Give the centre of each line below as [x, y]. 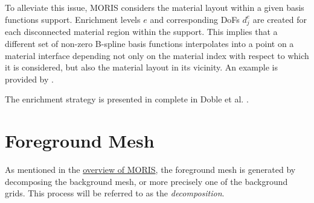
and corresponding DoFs [195, 19]
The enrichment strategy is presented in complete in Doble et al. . [127, 99]
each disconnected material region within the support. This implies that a [141, 32]
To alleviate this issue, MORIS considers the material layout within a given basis [155, 7]
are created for [280, 19]
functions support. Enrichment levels [73, 19]
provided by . [29, 79]
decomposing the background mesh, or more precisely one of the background [146, 181]
